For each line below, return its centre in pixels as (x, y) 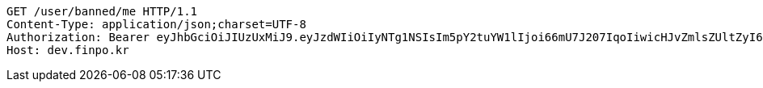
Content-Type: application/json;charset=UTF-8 (156, 24)
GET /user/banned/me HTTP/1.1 (102, 11)
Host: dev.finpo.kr (68, 50)
